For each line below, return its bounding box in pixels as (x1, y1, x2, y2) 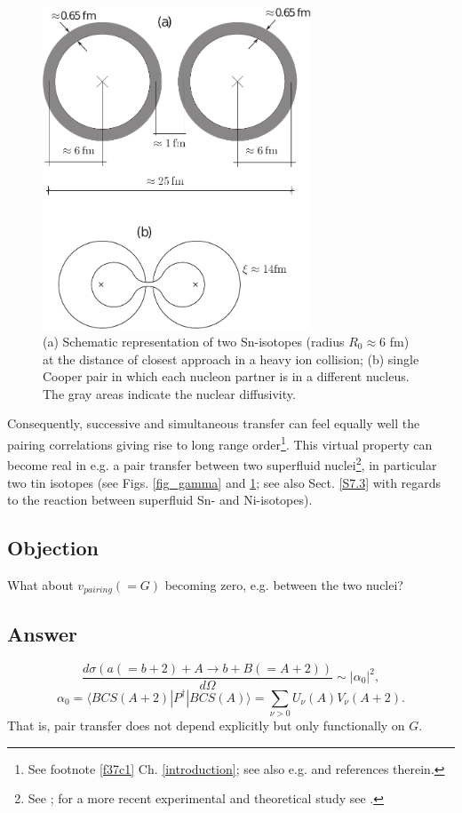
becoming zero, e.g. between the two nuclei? (164, 575, 403, 594)
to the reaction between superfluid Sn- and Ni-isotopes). (7, 490, 313, 509)
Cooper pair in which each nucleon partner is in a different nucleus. (43, 367, 410, 386)
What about (7, 575, 74, 594)
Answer (7, 619, 78, 647)
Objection (7, 534, 99, 562)
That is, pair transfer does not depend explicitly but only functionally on (7, 715, 405, 734)
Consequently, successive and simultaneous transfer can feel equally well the (7, 414, 420, 433)
